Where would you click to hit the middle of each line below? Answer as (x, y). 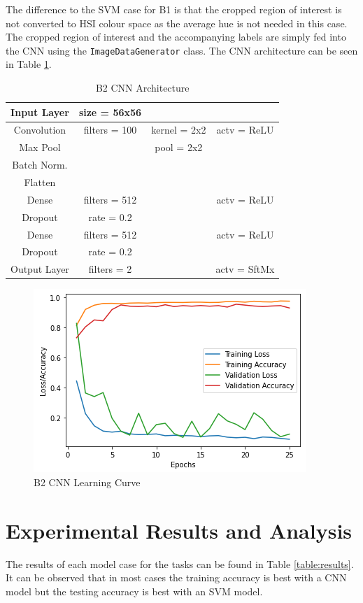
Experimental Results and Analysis (179, 530)
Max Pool (40, 147)
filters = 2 (110, 269)
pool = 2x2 (179, 147)
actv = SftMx (245, 269)
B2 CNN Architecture (142, 88)
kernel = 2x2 (179, 130)
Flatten (40, 182)
